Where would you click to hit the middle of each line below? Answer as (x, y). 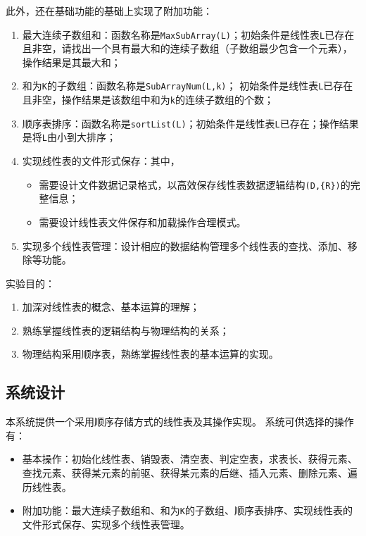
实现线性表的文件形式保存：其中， (101, 161)
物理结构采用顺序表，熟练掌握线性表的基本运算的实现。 (150, 354)
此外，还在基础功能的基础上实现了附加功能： (109, 11)
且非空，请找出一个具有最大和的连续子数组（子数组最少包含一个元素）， (187, 48)
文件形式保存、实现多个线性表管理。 (106, 524)
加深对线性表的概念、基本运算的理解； (111, 307)
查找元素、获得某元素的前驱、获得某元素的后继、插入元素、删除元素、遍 (190, 473)
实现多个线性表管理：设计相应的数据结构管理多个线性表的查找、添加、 (185, 245)
